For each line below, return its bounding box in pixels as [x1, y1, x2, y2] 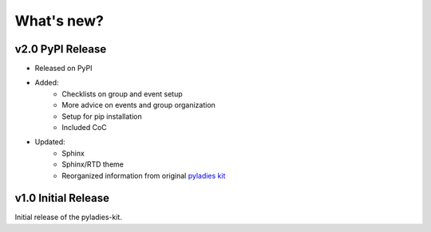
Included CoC [61, 123, 107, 132]
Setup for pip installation [61, 112, 143, 121]
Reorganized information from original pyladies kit [61, 171, 226, 180]
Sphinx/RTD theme [61, 159, 124, 169]
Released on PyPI [34, 64, 93, 73]
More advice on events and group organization [61, 100, 215, 110]
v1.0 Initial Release [14, 191, 109, 205]
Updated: [34, 137, 65, 147]
